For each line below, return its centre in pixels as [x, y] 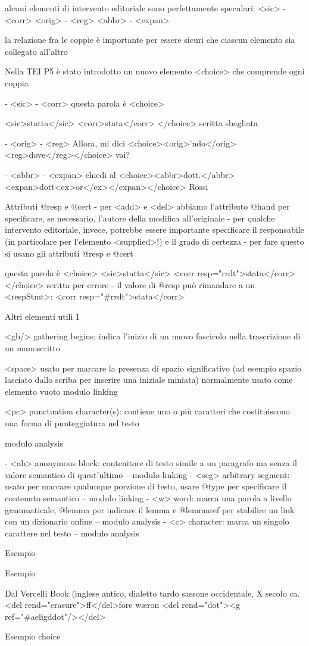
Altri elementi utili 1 [43, 316]
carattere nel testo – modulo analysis [72, 533]
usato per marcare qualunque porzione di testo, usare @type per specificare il [146, 486]
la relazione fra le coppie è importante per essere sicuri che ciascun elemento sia [150, 40]
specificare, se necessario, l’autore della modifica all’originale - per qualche [140, 218]
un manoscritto [32, 348]
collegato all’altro [36, 51]
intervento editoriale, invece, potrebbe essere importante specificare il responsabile [154, 230]
